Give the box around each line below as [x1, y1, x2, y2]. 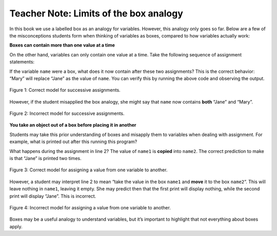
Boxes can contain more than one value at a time [9, 42, 115, 48]
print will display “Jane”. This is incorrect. [9, 193, 96, 199]
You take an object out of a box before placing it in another [9, 122, 136, 128]
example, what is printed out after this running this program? [9, 139, 137, 145]
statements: [9, 59, 35, 65]
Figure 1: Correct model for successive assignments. [9, 87, 121, 93]
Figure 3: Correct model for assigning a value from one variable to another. [9, 167, 168, 173]
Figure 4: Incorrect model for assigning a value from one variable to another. [9, 204, 171, 210]
